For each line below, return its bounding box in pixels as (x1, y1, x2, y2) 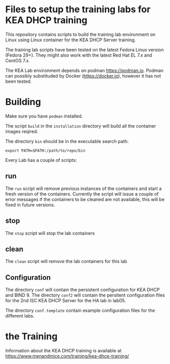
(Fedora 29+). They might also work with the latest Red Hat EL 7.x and (5, 52, 152, 58)
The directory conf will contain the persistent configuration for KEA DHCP (5, 287, 160, 293)
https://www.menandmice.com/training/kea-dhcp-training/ (5, 353, 129, 359)
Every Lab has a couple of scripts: (5, 157, 77, 163)
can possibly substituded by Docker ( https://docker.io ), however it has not (5, 72, 161, 79)
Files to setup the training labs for (5, 4, 151, 15)
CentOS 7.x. (5, 57, 30, 63)
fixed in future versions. (5, 202, 55, 208)
